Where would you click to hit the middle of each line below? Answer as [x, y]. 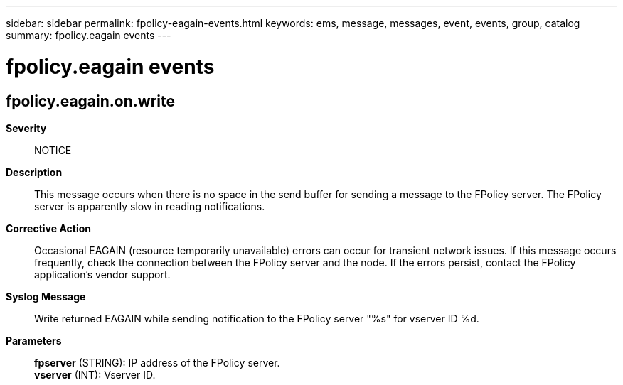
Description [34, 172]
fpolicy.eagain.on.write [90, 101]
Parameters [34, 340]
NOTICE [53, 150]
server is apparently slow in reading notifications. [150, 206]
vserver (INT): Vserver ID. [95, 374]
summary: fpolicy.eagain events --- [89, 35]
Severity [26, 128]
